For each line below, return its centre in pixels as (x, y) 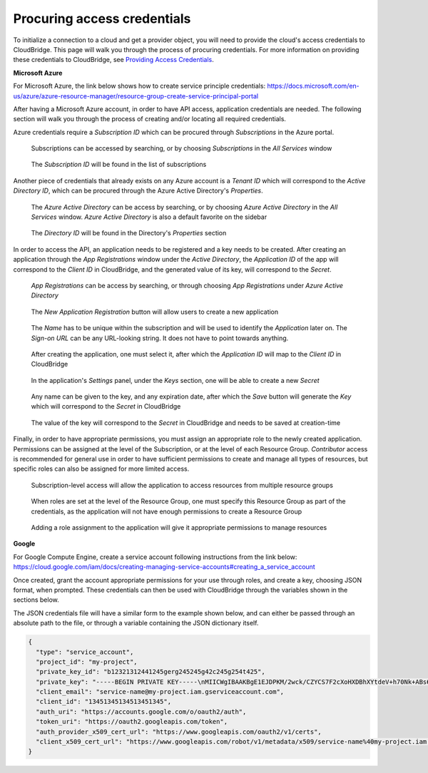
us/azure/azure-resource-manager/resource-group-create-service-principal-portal (136, 96)
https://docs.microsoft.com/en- (313, 86)
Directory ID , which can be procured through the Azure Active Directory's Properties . (138, 191)
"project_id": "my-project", (87, 662)
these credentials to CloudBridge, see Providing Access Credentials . (113, 60)
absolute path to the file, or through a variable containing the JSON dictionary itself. (136, 623)
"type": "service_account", (85, 652)
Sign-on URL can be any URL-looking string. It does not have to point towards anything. (160, 338)
